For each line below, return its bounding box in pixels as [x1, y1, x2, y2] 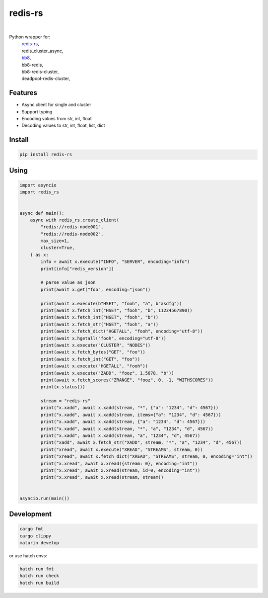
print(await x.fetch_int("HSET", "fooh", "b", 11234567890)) [40, 307, 193, 313]
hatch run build [19, 580, 60, 586]
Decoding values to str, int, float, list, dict [21, 122, 105, 129]
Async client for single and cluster [21, 102, 91, 108]
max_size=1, [40, 238, 69, 244]
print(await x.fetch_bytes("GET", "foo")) [40, 349, 146, 355]
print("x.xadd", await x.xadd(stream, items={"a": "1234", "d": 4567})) [40, 412, 221, 418]
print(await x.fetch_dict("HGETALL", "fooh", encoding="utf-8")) [40, 329, 203, 334]
